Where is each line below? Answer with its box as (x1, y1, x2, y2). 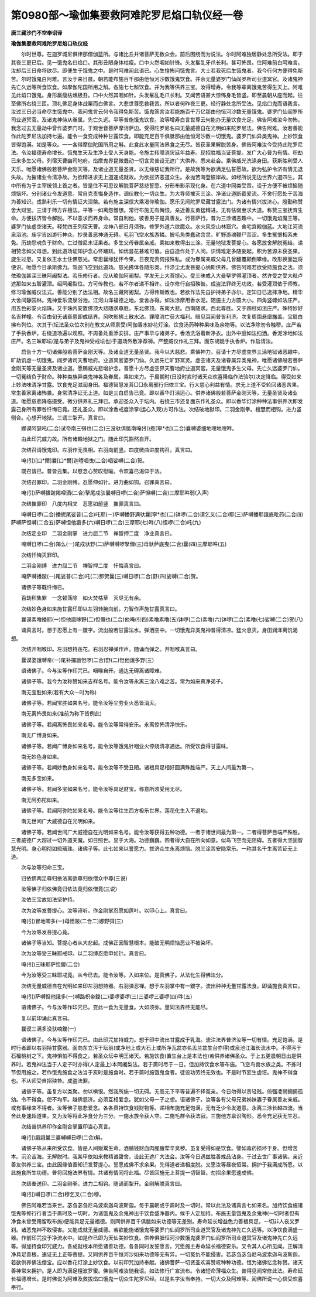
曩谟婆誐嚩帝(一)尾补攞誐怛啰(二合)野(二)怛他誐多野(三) (20, 656, 154, 663)
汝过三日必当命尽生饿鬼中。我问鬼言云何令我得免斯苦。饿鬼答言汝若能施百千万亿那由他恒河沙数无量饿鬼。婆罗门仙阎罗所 (11, 108, 303, 115)
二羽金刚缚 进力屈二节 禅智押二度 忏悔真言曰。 (20, 562, 145, 569)
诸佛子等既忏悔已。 (20, 583, 67, 591)
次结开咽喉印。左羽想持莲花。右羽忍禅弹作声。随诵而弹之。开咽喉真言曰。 (20, 646, 201, 653)
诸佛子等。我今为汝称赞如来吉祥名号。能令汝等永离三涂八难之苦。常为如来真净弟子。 (20, 678, 226, 685)
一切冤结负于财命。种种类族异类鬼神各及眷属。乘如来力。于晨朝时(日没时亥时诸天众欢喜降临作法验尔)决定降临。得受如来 (11, 373, 302, 380)
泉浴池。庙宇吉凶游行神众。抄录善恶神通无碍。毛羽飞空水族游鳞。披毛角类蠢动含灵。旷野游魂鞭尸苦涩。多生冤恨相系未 (11, 231, 298, 238)
